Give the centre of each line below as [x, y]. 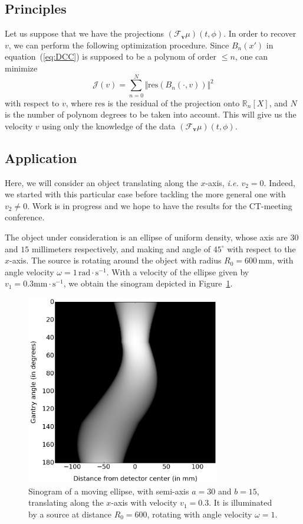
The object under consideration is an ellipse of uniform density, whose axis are [146, 237]
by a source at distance [70, 514]
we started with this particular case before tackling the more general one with [145, 194]
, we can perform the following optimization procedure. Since [119, 45]
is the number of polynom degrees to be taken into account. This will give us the [151, 114]
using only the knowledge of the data [109, 126]
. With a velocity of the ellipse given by [178, 271]
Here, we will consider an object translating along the [101, 182]
